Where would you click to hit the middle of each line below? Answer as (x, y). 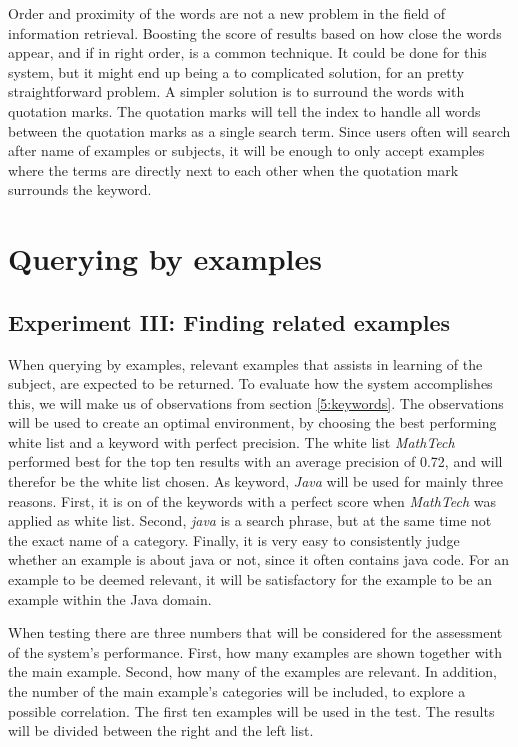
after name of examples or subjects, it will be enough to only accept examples (246, 150)
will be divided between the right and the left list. (161, 730)
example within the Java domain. (110, 598)
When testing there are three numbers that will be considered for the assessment (255, 632)
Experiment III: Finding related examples (229, 321)
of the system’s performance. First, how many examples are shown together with (255, 651)
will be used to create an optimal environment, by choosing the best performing (252, 422)
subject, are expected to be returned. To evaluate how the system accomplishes (250, 383)
